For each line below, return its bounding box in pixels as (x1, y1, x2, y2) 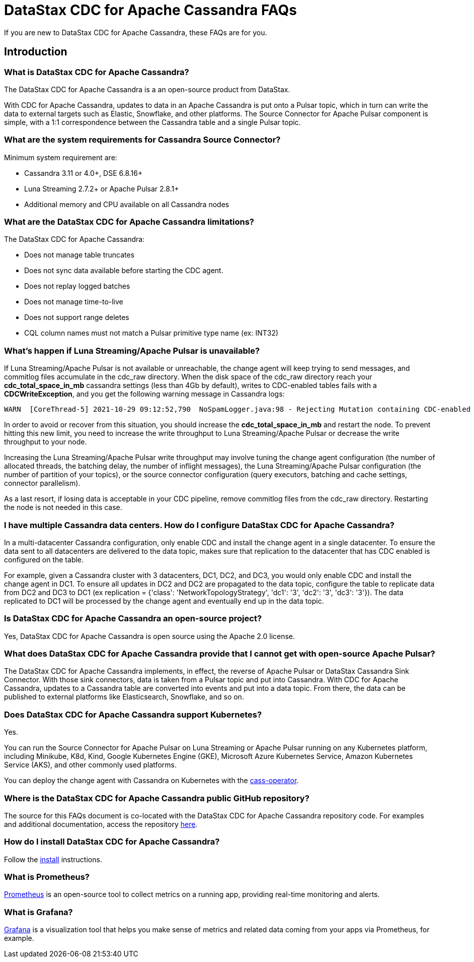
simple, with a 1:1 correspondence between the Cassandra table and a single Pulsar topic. (4, 117, 301, 126)
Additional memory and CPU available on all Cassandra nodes (24, 200, 229, 209)
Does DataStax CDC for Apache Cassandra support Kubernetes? (4, 709, 262, 720)
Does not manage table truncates (24, 250, 135, 260)
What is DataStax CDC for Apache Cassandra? (4, 67, 189, 77)
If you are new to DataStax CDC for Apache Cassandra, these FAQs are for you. (4, 28, 267, 37)
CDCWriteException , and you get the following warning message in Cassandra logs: (4, 390, 285, 399)
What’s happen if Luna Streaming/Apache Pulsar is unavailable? (4, 345, 260, 356)
